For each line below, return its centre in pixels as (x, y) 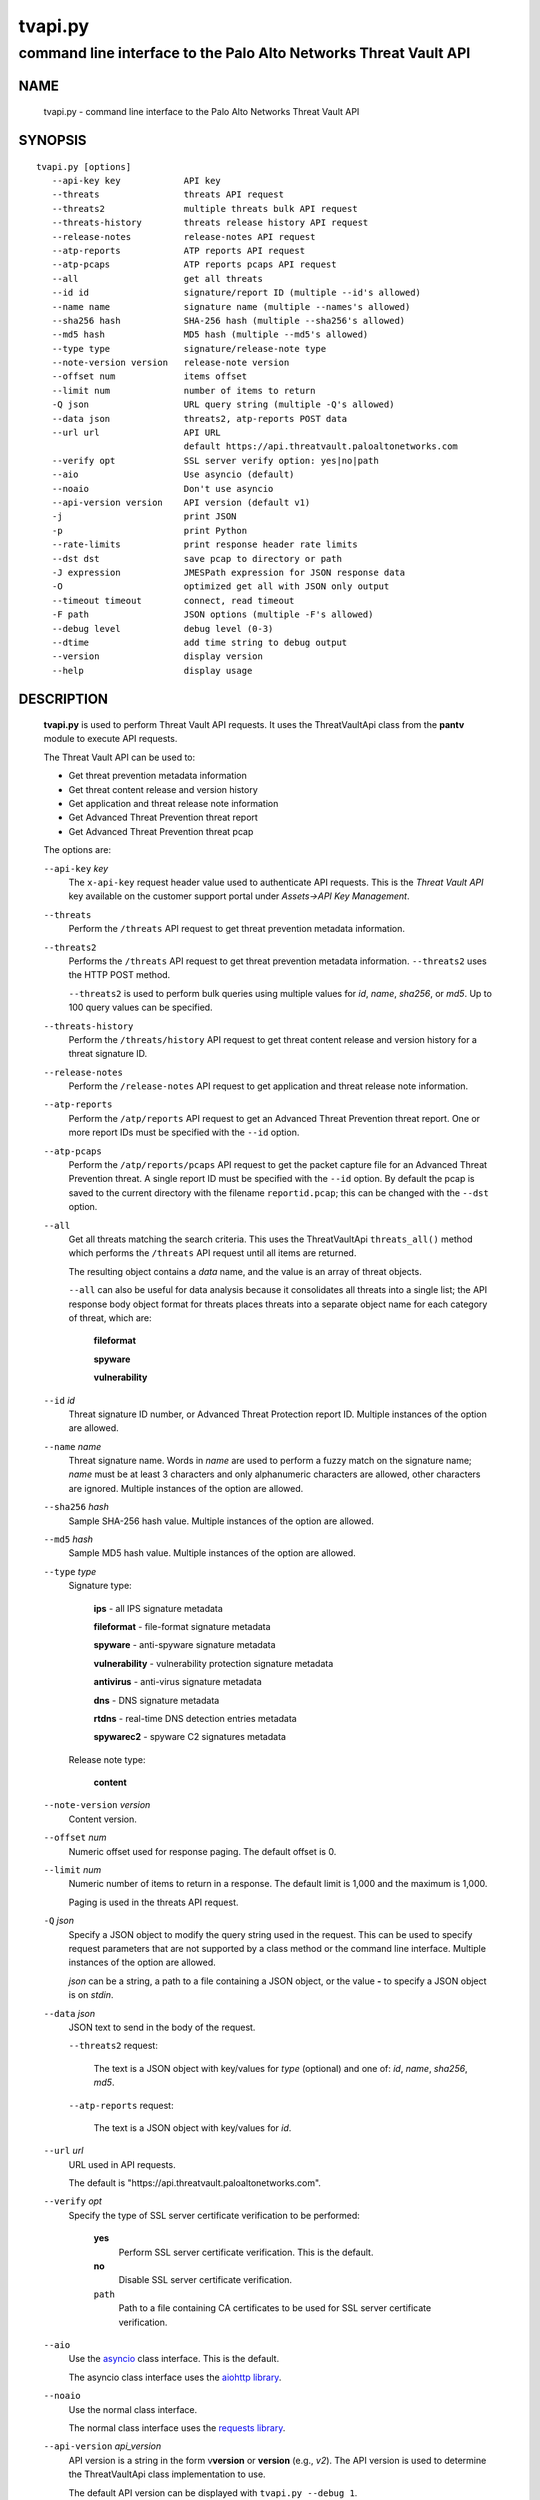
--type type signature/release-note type (189, 348)
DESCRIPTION (63, 698)
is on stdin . (91, 1995)
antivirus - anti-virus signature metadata (177, 1682)
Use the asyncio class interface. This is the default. (174, 2359)
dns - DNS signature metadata (156, 1700)
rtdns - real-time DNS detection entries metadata (195, 1718)
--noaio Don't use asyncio (162, 488)
